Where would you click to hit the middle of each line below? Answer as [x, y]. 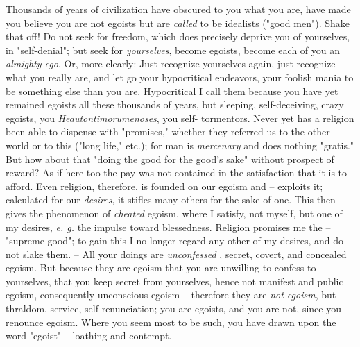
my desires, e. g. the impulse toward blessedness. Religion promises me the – [168, 227]
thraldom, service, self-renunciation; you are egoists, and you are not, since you [173, 308]
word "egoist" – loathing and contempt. [89, 336]
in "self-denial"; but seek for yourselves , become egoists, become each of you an [173, 50]
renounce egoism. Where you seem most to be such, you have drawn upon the [171, 322]
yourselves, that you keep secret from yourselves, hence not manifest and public [174, 281]
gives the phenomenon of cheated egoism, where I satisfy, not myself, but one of [174, 213]
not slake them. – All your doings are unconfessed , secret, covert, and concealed [176, 254]
